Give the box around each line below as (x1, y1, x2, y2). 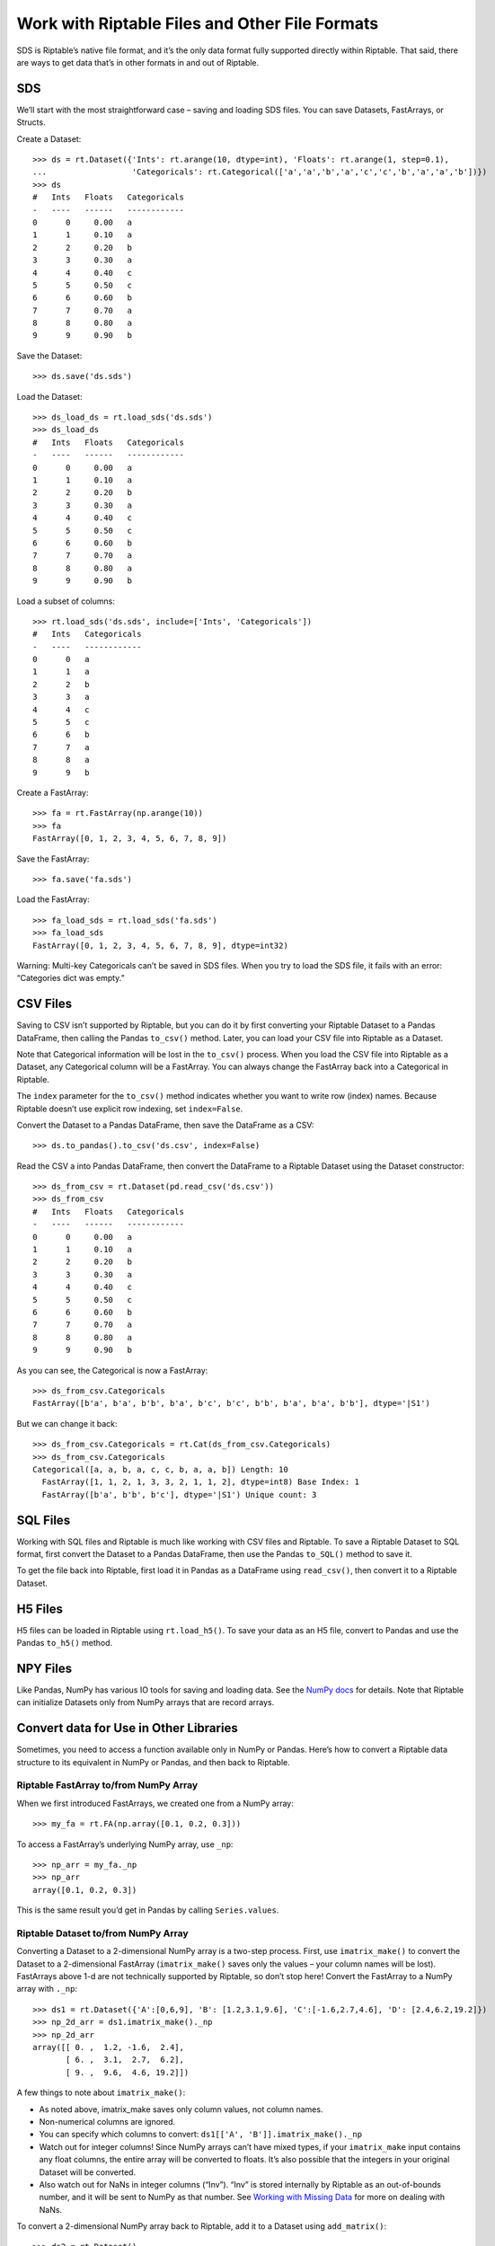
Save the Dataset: (16, 350, 83, 361)
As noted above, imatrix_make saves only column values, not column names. (39, 2103, 323, 2115)
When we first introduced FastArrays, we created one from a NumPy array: (16, 1798, 294, 1808)
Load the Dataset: (16, 391, 83, 402)
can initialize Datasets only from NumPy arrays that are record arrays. (16, 1697, 275, 1708)
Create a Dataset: (16, 133, 82, 144)
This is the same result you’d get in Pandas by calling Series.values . (16, 1905, 279, 1915)
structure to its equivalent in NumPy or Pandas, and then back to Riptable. (16, 1756, 291, 1767)
